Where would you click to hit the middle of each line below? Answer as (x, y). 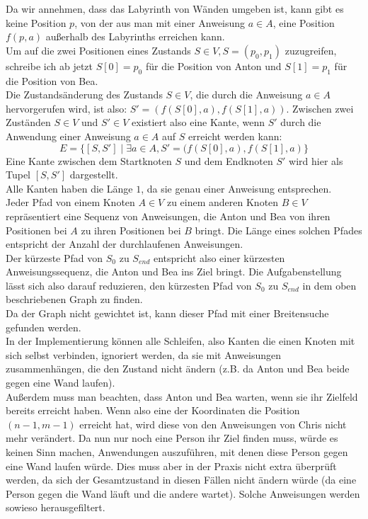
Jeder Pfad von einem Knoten (70, 202)
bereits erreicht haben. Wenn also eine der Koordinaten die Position (153, 410)
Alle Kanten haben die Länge (69, 188)
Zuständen (28, 122)
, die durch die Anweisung (246, 95)
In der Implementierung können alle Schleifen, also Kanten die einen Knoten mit (180, 341)
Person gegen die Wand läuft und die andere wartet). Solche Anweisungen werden (183, 493)
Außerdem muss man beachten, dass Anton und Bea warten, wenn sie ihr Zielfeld (182, 396)
